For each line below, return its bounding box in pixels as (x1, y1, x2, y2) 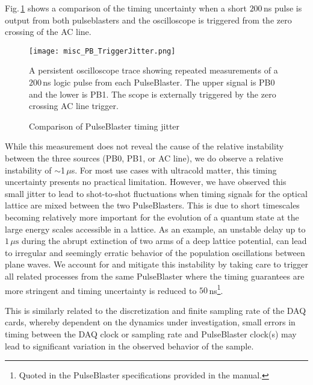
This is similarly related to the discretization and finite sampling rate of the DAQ (5, 304, 306, 316)
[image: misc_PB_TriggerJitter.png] (29, 46, 176, 55)
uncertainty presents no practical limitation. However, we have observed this (5, 175, 287, 188)
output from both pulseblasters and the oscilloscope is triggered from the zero (5, 13, 292, 26)
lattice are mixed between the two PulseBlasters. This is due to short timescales (5, 199, 300, 211)
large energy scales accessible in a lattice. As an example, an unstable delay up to (5, 222, 306, 235)
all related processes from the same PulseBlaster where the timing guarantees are (5, 269, 305, 282)
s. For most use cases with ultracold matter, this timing (71, 163, 277, 176)
